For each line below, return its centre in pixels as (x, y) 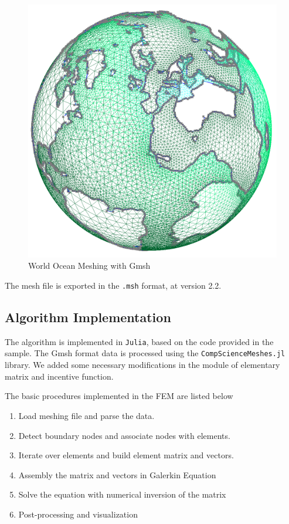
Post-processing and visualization (78, 514)
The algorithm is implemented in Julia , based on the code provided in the (139, 341)
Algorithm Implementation (88, 317)
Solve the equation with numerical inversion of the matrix (122, 494)
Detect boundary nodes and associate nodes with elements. (124, 435)
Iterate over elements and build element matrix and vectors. (126, 455)
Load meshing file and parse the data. (86, 415)
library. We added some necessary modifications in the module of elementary (142, 365)
